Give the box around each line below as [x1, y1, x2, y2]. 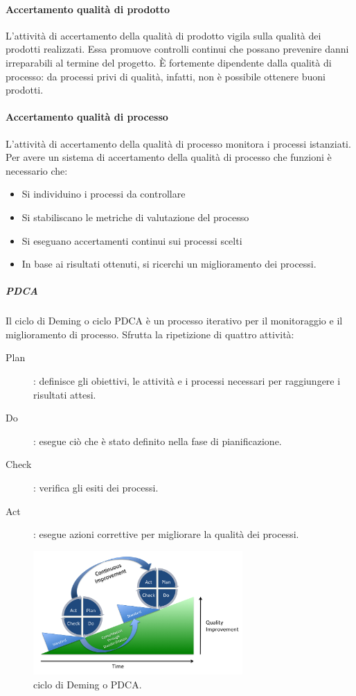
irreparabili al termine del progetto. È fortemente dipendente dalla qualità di [6, 55, 332, 69]
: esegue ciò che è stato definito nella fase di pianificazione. [33, 433, 282, 448]
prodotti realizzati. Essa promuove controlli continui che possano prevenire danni [6, 42, 349, 56]
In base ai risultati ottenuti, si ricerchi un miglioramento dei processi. [21, 256, 317, 271]
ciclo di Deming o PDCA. [33, 677, 142, 692]
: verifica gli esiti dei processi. [33, 480, 159, 495]
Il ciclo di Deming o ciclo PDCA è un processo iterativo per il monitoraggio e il [6, 313, 343, 328]
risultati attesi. [33, 387, 96, 401]
